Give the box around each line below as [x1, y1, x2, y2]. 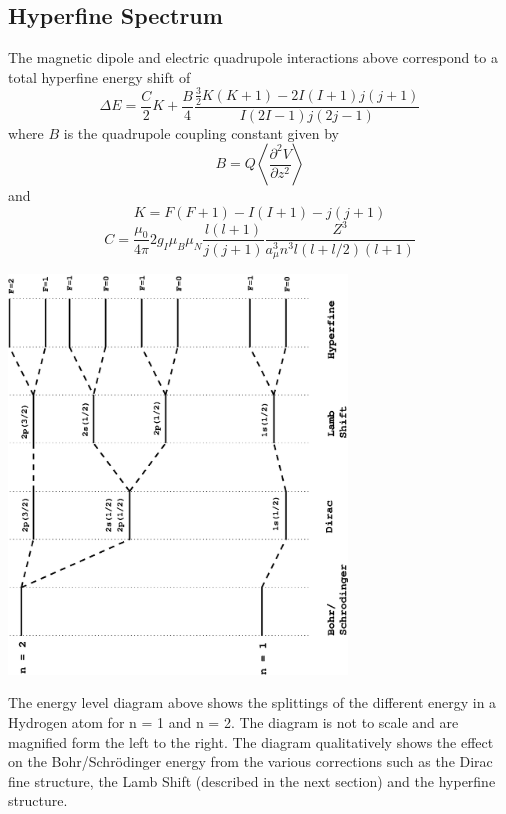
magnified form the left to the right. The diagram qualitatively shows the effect [8, 731, 494, 752]
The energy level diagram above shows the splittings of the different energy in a [8, 692, 497, 713]
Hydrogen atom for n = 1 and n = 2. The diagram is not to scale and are [8, 712, 459, 733]
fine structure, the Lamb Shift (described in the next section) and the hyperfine [8, 770, 496, 791]
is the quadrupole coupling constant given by [63, 122, 339, 143]
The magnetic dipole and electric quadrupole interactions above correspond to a [8, 47, 498, 68]
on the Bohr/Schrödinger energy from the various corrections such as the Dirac [8, 751, 493, 772]
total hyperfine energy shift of [8, 66, 191, 87]
